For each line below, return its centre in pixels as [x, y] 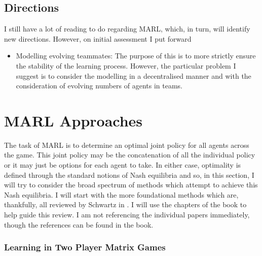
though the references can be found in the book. [79, 224]
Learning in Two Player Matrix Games [85, 247]
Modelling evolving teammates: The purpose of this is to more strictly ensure [136, 56]
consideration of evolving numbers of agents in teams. [99, 86]
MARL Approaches [73, 120]
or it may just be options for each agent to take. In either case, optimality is [123, 165]
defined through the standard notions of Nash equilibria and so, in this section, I [129, 174]
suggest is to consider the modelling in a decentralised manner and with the [134, 75]
